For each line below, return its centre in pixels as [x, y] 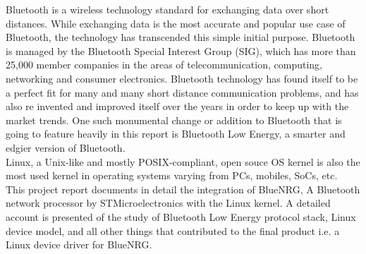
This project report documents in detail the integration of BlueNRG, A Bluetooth [183, 189]
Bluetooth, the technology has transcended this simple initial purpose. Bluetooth [181, 37]
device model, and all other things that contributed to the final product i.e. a [173, 230]
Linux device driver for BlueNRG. [79, 244]
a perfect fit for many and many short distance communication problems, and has [182, 92]
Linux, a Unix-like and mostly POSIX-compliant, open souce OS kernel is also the [183, 161]
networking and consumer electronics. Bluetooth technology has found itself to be [182, 78]
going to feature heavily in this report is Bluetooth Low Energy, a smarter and [176, 134]
